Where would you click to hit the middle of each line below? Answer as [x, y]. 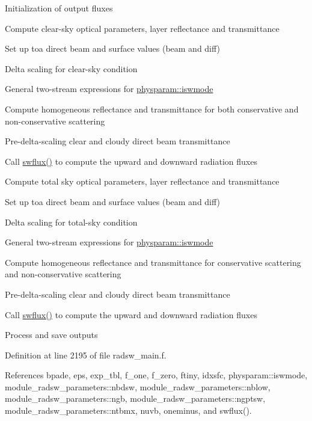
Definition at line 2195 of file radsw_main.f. [86, 355]
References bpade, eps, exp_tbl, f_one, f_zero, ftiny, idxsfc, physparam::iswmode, [156, 375]
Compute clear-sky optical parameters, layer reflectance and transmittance [142, 28]
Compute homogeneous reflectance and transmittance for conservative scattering [153, 262]
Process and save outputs [51, 335]
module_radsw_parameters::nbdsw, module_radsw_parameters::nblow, [138, 386]
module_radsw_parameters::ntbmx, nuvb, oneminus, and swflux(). [128, 410]
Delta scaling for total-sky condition [71, 222]
